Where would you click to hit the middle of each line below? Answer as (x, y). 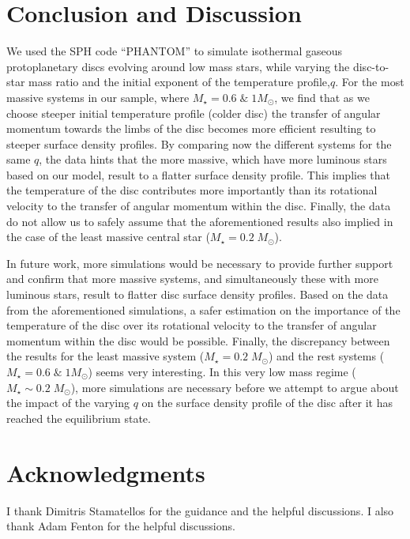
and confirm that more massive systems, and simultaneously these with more (192, 279)
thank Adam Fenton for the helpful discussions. (121, 526)
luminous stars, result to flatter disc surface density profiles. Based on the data (197, 294)
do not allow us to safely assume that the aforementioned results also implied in (200, 221)
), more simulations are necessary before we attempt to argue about (235, 387)
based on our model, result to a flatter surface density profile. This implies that (198, 174)
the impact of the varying (68, 403)
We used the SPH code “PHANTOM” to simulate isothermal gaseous (175, 51)
